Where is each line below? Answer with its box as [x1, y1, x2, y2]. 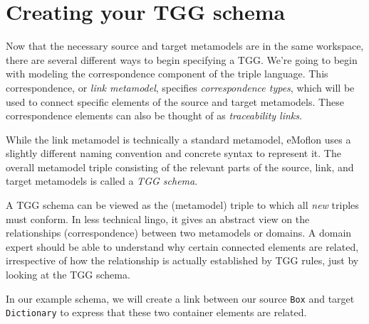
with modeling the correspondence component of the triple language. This [6, 66, 328, 81]
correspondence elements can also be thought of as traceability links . [6, 108, 302, 123]
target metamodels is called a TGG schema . [6, 173, 198, 188]
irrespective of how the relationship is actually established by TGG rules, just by [6, 253, 359, 268]
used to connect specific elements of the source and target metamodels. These [6, 94, 344, 109]
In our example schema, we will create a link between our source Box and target [6, 291, 355, 306]
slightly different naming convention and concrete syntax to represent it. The [6, 146, 341, 161]
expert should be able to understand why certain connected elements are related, [6, 239, 359, 254]
